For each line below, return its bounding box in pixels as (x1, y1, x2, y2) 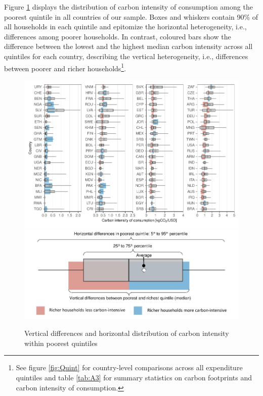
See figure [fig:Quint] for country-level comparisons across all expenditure (16, 362, 243, 373)
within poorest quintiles (24, 337, 98, 348)
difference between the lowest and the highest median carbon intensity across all (4, 41, 253, 52)
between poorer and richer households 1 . (4, 61, 126, 73)
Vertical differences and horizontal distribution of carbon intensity (24, 328, 229, 338)
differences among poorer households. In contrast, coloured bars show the (4, 31, 231, 41)
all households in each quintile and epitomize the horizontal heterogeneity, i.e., (4, 21, 247, 32)
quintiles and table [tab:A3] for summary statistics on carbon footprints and (16, 372, 252, 382)
